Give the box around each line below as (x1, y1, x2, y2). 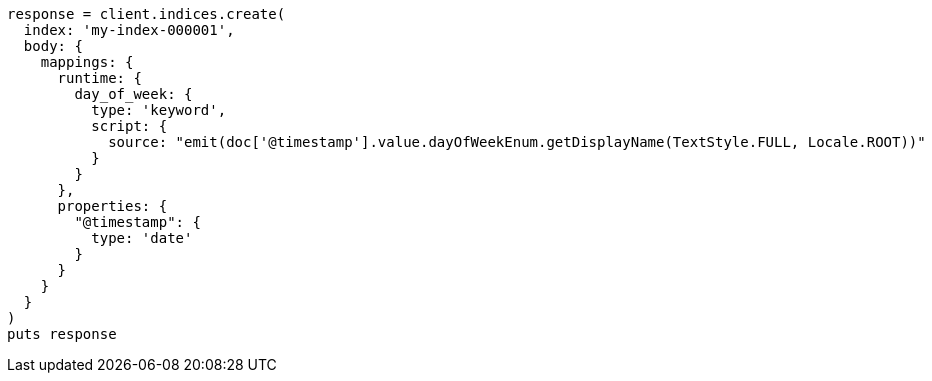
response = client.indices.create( (7, 6, 286, 22)
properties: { (57, 198, 168, 214)
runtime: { (57, 70, 142, 86)
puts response (7, 326, 117, 342)
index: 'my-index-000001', (23, 22, 235, 38)
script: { (91, 118, 168, 134)
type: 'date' (91, 230, 193, 246)
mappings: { (40, 54, 134, 70)
